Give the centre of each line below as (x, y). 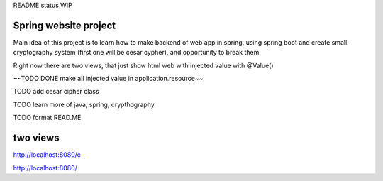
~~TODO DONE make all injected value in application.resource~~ (108, 79)
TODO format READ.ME (47, 118)
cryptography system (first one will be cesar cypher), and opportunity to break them (136, 53)
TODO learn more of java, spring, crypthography (84, 104)
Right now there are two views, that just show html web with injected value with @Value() (143, 65)
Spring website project (65, 25)
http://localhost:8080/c (47, 155)
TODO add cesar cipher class (56, 92)
